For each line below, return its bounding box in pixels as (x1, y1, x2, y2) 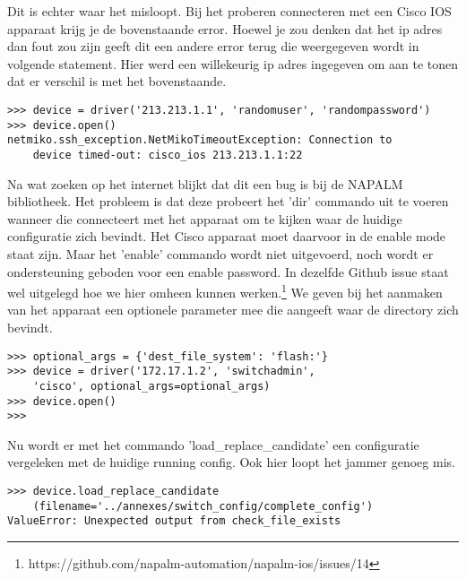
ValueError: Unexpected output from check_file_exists (7, 514, 341, 528)
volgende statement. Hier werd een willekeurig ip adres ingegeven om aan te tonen (7, 54, 459, 73)
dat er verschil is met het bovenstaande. (7, 72, 227, 91)
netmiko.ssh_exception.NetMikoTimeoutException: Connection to (7, 134, 393, 147)
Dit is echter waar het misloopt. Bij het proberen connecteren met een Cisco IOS (7, 2, 452, 20)
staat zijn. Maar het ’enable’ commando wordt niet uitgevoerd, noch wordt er (7, 244, 434, 263)
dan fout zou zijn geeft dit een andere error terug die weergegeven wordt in (7, 37, 419, 56)
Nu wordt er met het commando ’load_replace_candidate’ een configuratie (7, 435, 419, 454)
